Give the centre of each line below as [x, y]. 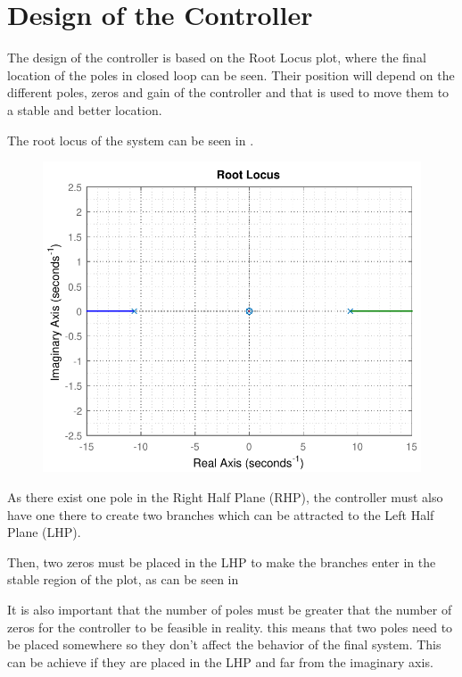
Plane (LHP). [44, 532]
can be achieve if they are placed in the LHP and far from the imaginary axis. [220, 661]
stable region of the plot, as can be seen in [123, 579]
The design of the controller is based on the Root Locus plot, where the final [217, 58]
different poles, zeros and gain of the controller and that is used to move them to [228, 92]
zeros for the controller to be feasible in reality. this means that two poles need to [230, 627]
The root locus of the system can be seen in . [131, 140]
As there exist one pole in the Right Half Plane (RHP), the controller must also [225, 496]
